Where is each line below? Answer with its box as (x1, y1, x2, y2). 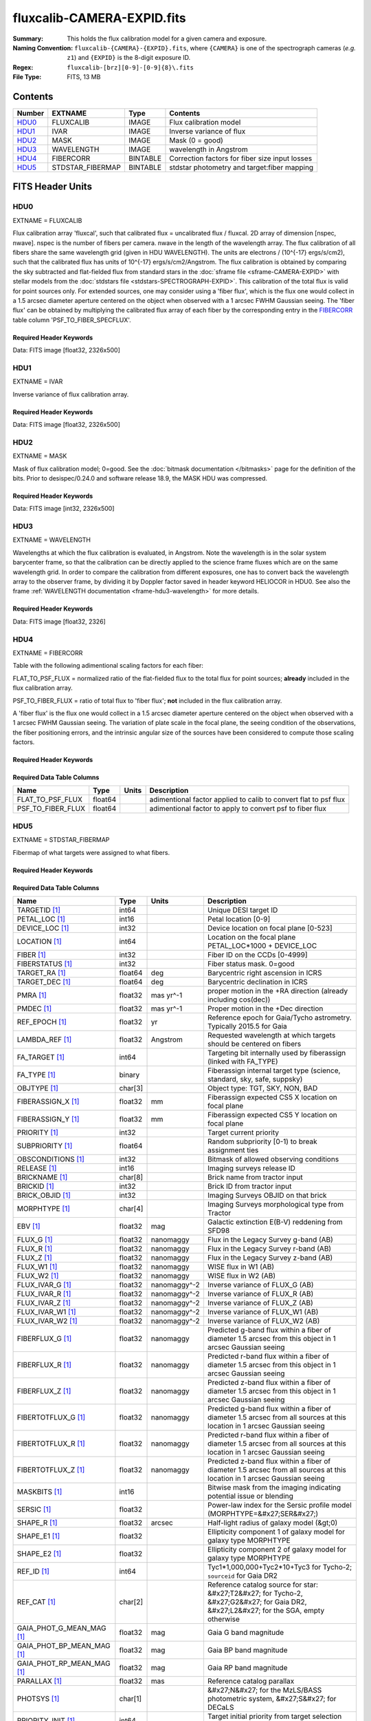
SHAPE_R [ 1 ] (16, 1518, 58, 1528)
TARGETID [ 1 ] (16, 905, 61, 915)
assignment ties (207, 1145, 259, 1154)
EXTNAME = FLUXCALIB (12, 216, 82, 224)
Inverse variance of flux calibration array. (12, 390, 129, 399)
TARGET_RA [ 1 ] (16, 968, 66, 978)
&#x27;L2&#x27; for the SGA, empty (207, 1605, 325, 1615)
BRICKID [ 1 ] (16, 1181, 54, 1191)
